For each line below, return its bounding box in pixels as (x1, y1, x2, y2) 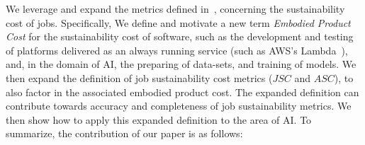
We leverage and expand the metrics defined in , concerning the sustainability (6, 1, 345, 16)
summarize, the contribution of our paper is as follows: (6, 126, 243, 141)
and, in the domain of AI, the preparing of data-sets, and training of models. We (6, 57, 356, 71)
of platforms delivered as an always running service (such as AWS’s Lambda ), (6, 42, 348, 57)
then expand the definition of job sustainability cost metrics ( (6, 70, 273, 85)
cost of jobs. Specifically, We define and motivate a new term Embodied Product (6, 15, 351, 30)
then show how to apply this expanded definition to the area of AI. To (6, 112, 312, 127)
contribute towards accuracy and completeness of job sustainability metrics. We (6, 98, 352, 113)
